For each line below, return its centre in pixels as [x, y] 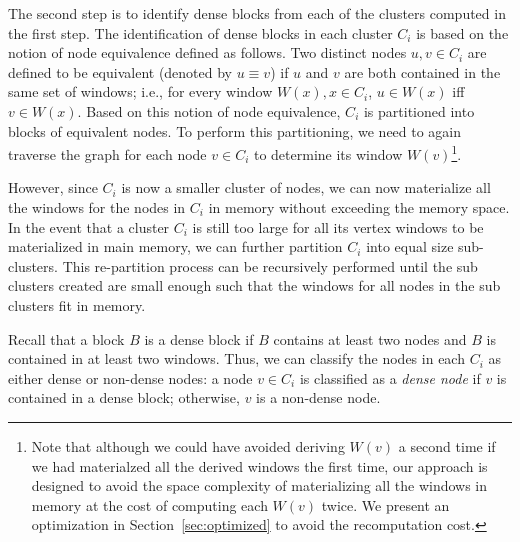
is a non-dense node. [318, 397]
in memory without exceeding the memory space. [359, 207]
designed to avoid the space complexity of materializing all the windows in [259, 485]
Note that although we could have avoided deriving [188, 445]
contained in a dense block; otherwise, [124, 397]
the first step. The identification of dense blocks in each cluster [200, 32]
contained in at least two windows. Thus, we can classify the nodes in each [236, 358]
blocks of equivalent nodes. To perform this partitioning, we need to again [235, 130]
